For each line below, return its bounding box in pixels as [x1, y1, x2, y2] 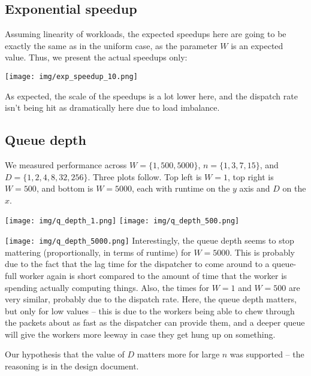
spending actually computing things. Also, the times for [5, 281, 210, 293]
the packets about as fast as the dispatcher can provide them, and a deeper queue [5, 316, 305, 329]
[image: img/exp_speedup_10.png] [5, 72, 138, 81]
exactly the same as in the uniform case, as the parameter [5, 39, 218, 51]
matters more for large [137, 348, 220, 360]
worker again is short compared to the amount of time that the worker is [19, 269, 287, 281]
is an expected [231, 39, 283, 51]
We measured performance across [5, 159, 127, 171]
